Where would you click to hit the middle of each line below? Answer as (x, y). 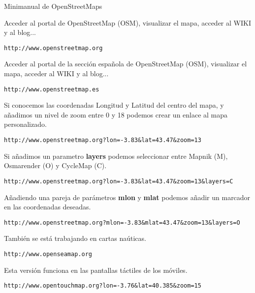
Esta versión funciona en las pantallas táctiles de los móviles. (96, 270)
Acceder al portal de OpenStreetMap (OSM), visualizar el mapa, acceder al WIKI (127, 22)
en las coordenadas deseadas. (48, 207)
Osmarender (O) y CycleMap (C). (55, 165)
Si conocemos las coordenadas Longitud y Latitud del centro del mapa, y (114, 105)
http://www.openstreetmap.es (52, 89)
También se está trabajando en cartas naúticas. (75, 238)
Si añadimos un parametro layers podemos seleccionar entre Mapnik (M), (116, 156)
